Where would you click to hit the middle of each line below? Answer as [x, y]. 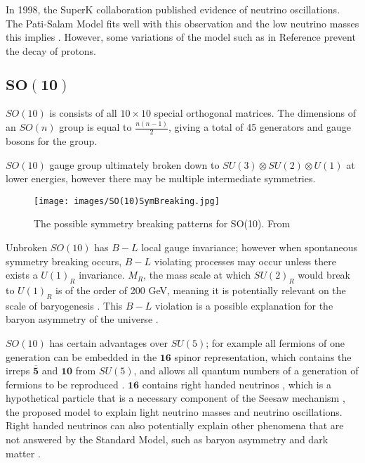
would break [324, 275]
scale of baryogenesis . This [64, 305]
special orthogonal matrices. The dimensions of [255, 113]
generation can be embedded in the [81, 356]
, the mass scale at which [197, 275]
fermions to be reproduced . [65, 384]
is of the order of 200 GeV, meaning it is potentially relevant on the [201, 290]
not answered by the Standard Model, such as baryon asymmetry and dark [167, 439]
